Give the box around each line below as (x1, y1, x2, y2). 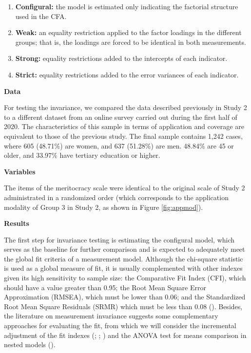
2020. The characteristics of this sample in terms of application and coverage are (4, 121, 244, 131)
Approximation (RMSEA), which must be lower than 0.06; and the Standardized (4, 292, 246, 302)
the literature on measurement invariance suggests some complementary (4, 311, 218, 321)
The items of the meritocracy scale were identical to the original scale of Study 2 (4, 183, 245, 193)
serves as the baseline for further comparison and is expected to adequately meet (4, 244, 245, 254)
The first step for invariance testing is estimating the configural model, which (4, 234, 235, 244)
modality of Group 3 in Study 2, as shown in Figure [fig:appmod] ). (4, 202, 203, 212)
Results (4, 218, 29, 228)
